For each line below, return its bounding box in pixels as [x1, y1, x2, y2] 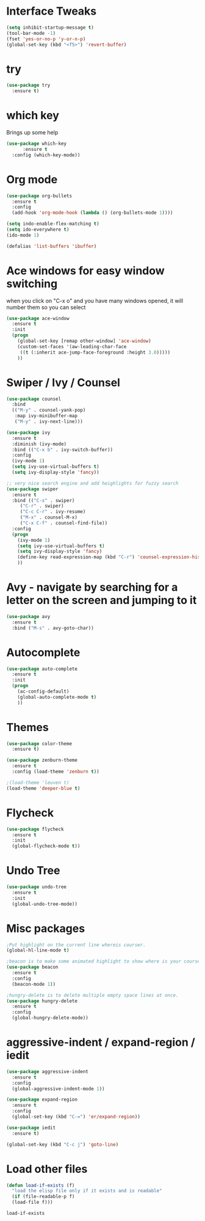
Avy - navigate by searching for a [6, 580, 178, 594]
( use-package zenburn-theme [6, 757, 78, 764]
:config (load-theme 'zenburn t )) [12, 768, 99, 775]
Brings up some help [6, 129, 59, 136]
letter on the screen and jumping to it [6, 594, 197, 607]
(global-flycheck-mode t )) [12, 843, 81, 850]
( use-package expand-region [6, 1096, 78, 1103]
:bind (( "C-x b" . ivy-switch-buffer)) [12, 446, 113, 453]
